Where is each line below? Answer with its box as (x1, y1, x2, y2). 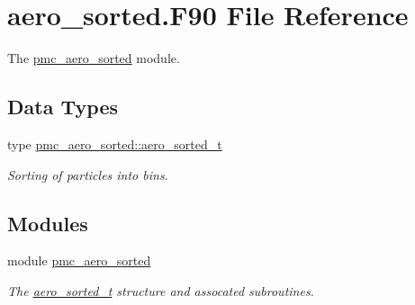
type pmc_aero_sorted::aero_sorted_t (7, 134, 222, 153)
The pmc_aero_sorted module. (7, 49, 180, 67)
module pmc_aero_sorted (7, 251, 151, 270)
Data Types (7, 93, 118, 121)
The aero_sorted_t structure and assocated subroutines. (7, 281, 314, 300)
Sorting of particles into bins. (7, 165, 168, 184)
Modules (7, 209, 88, 237)
